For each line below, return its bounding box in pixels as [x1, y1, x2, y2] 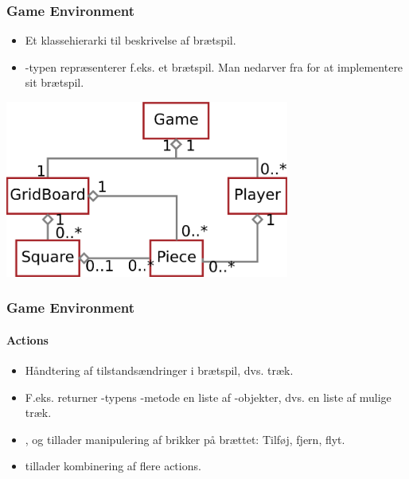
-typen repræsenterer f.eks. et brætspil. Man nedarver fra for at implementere [25, 58, 403, 75]
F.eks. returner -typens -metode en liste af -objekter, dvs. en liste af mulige [25, 388, 391, 405]
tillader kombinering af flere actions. [25, 458, 201, 474]
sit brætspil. [25, 74, 84, 91]
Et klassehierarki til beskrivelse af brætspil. [25, 32, 236, 49]
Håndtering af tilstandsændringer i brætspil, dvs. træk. [25, 362, 294, 379]
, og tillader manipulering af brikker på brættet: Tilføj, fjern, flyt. [25, 430, 345, 447]
